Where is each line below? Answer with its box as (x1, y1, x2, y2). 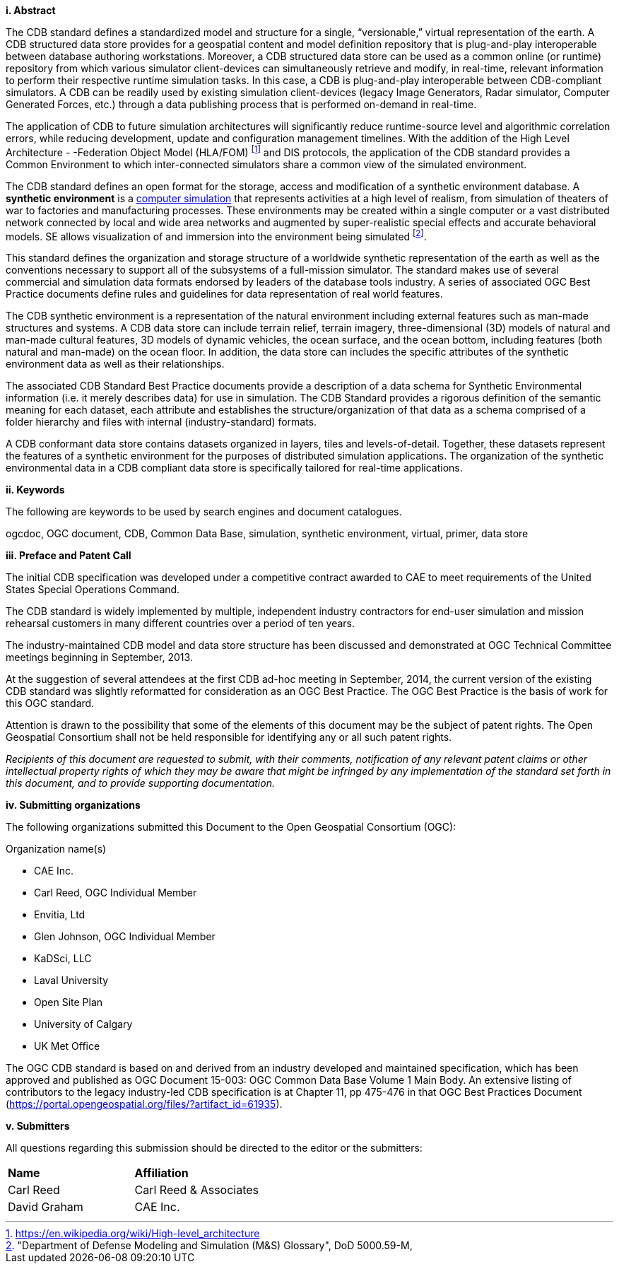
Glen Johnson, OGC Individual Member (34, 930, 216, 943)
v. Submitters (6, 1120, 70, 1133)
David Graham (8, 1200, 83, 1215)
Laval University (34, 974, 109, 987)
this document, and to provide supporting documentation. (6, 777, 275, 790)
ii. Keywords (6, 484, 65, 496)
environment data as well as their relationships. (6, 358, 225, 370)
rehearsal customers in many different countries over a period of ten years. (6, 617, 355, 630)
